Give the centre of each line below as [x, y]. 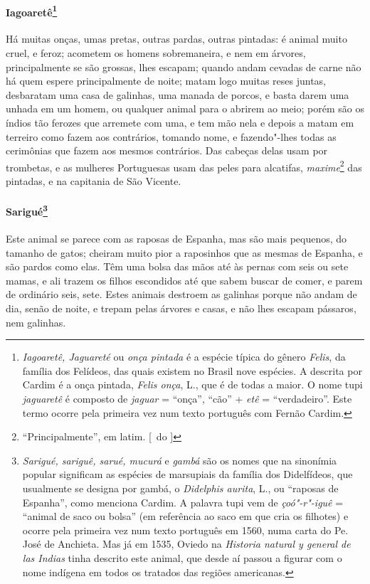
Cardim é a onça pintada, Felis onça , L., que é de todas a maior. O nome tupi [192, 384]
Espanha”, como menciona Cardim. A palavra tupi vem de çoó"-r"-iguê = [183, 502]
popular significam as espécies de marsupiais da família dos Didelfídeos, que [187, 474]
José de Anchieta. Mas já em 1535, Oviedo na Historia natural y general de [186, 544]
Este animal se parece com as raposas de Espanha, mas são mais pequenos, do [176, 239]
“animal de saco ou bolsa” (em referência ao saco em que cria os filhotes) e [185, 516]
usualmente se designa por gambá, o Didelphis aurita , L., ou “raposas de [180, 488]
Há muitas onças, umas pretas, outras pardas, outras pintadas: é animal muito [176, 39]
